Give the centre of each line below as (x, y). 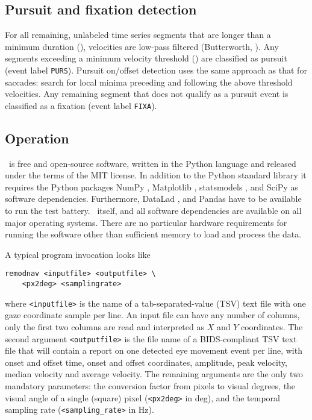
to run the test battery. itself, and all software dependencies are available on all (153, 211)
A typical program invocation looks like (78, 254)
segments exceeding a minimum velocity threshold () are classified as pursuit (146, 58)
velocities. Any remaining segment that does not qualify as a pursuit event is (147, 94)
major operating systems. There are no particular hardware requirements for (146, 222)
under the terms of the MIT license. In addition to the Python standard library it (156, 175)
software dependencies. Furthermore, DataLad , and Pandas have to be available (153, 199)
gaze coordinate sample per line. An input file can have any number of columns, (152, 315)
